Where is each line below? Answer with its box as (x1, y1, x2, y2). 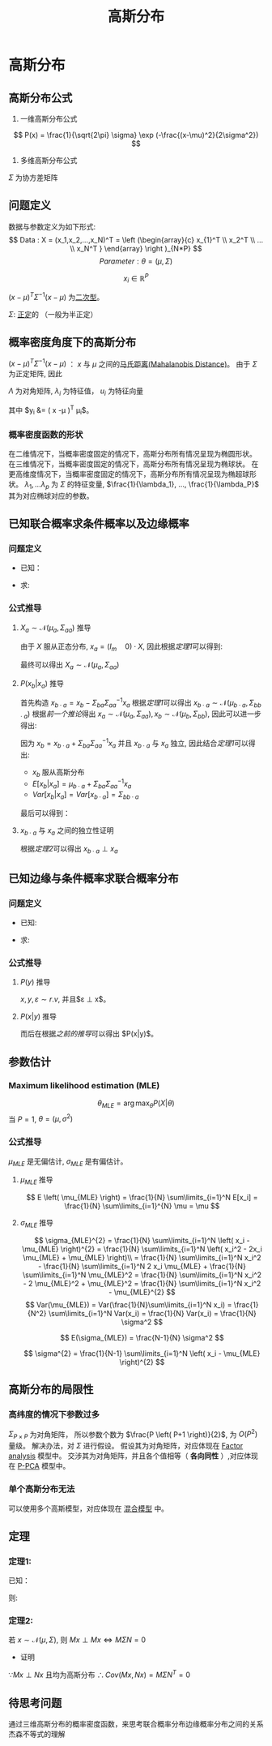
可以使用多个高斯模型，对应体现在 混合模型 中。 (8, 1504, 168, 1513)
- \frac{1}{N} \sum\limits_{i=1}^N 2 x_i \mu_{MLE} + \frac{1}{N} (37, 1262, 247, 1272)
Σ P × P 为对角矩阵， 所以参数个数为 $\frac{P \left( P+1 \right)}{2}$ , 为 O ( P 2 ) (8, 1428, 257, 1441)
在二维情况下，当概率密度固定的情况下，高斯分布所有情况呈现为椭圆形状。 (8, 448, 257, 458)
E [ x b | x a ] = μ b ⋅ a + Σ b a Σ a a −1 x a (32, 778, 132, 791)
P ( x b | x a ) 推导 (19, 679, 65, 690)
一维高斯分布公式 (19, 114, 78, 123)
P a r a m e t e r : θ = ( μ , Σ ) (99, 256, 173, 266)
